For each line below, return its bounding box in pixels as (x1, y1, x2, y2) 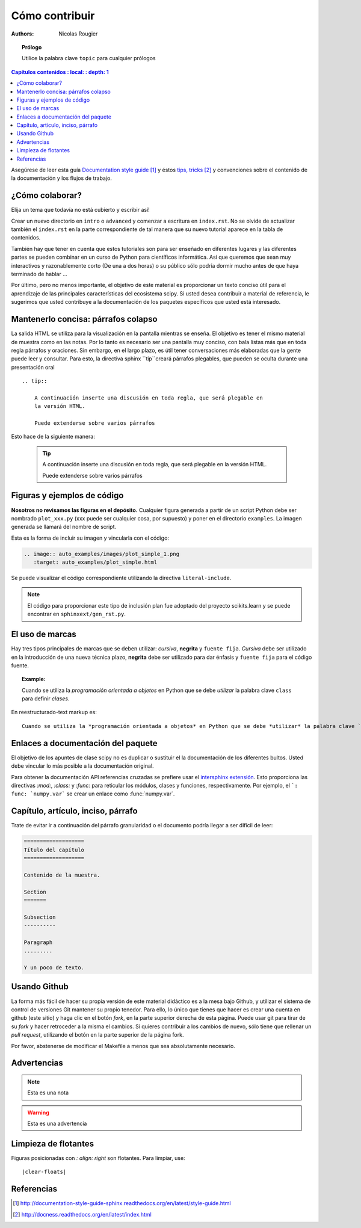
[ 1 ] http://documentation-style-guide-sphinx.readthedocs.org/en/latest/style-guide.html (13, 1200, 231, 1207)
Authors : (11, 30, 34, 37)
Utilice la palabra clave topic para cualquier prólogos (22, 55, 156, 62)
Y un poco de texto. (23, 964, 84, 971)
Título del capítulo (23, 846, 84, 853)
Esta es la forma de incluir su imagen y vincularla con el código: (11, 534, 170, 541)
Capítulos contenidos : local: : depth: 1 (11, 68, 109, 75)
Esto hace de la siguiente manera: (11, 433, 96, 440)
